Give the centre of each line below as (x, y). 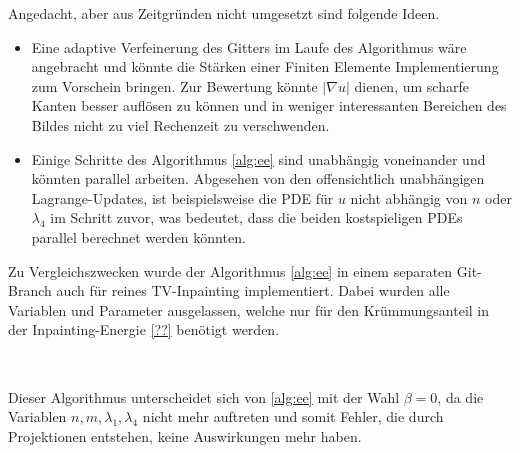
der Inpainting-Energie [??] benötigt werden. (144, 329)
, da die (460, 396)
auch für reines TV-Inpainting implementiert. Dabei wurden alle (253, 290)
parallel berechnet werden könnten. (138, 236)
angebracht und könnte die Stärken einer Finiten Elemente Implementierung (265, 66)
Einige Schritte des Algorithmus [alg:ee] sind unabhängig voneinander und (258, 158)
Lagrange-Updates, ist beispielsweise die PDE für (182, 197)
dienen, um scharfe (411, 85)
